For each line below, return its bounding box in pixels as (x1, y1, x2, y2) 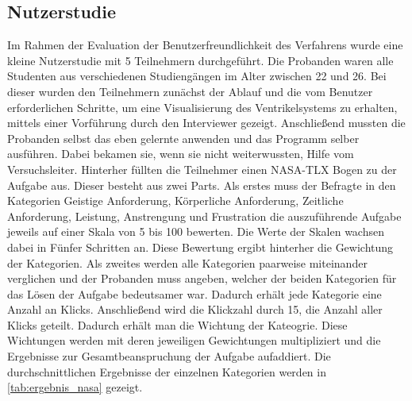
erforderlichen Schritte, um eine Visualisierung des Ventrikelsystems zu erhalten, (7, 98, 398, 115)
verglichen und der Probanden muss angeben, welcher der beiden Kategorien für (7, 270, 397, 287)
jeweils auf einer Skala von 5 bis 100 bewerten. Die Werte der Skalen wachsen (7, 223, 384, 240)
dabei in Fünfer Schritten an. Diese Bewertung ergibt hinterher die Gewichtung (7, 238, 394, 255)
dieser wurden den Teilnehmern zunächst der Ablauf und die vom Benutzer (7, 83, 373, 99)
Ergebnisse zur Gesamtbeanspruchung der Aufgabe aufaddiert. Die (7, 348, 331, 364)
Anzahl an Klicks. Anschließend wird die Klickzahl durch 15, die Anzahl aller (7, 301, 383, 318)
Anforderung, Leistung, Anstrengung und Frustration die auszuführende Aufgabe (7, 207, 402, 224)
